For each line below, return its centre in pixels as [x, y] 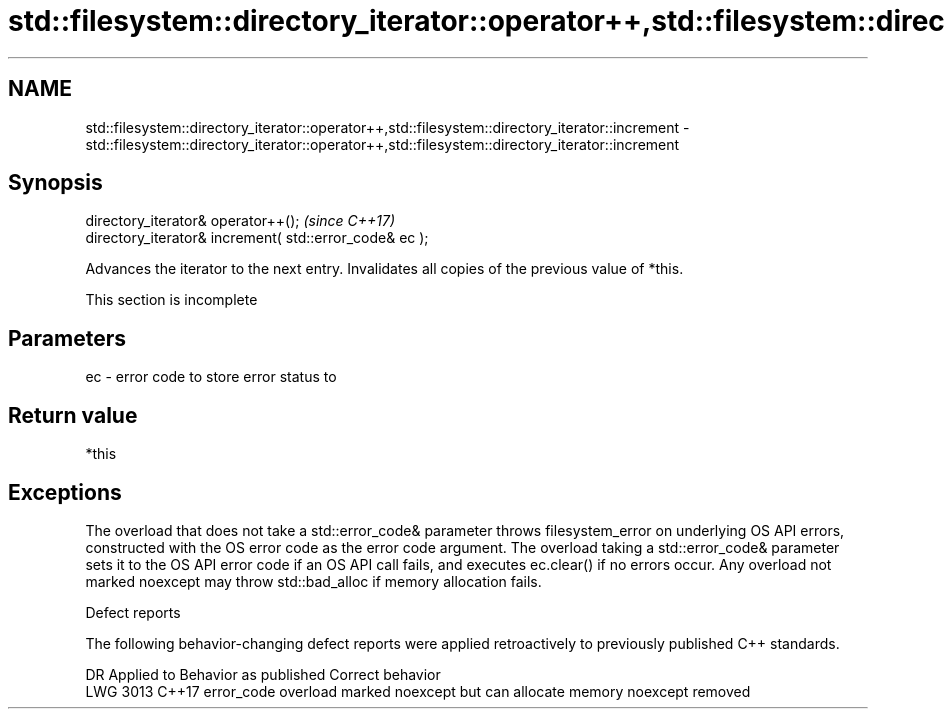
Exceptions [65, 492]
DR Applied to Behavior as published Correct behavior [263, 674]
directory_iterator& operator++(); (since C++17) [240, 221]
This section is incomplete [171, 300]
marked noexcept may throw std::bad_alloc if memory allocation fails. [313, 581]
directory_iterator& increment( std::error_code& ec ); [257, 238]
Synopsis [55, 183]
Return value [73, 415]
